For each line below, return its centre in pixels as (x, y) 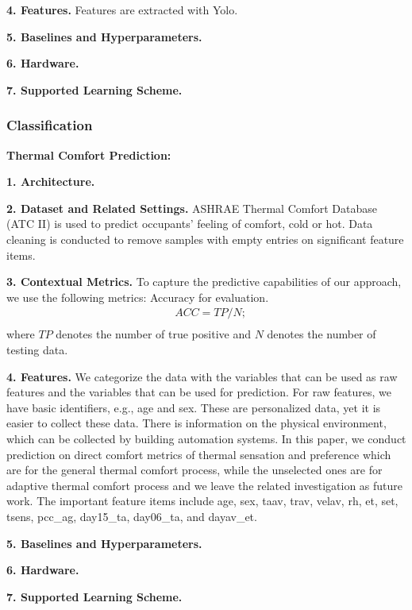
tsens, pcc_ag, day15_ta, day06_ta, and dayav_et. (132, 516)
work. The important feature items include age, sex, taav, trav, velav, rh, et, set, (202, 501)
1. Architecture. (51, 181)
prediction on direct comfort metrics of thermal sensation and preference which (199, 454)
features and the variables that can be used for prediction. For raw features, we (199, 392)
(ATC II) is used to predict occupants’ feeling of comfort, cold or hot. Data (190, 224)
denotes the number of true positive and (153, 334)
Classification (50, 125)
